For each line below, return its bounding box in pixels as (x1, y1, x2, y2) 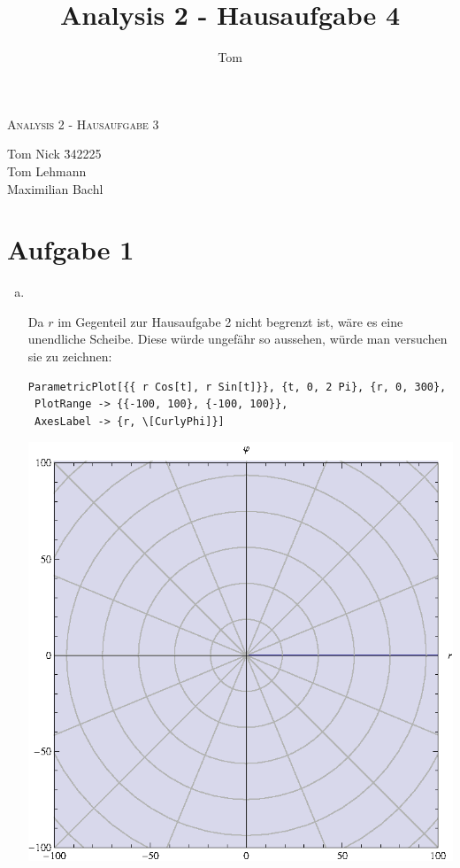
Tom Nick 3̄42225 (7, 144, 102, 163)
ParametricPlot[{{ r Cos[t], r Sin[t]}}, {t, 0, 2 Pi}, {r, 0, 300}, (27, 380, 447, 393)
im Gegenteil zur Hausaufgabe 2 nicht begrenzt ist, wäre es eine (57, 312, 403, 330)
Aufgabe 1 (7, 231, 134, 267)
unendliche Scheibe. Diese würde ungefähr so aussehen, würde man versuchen (27, 329, 448, 348)
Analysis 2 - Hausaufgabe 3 (7, 114, 159, 133)
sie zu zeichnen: (27, 347, 112, 365)
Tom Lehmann (7, 161, 87, 180)
